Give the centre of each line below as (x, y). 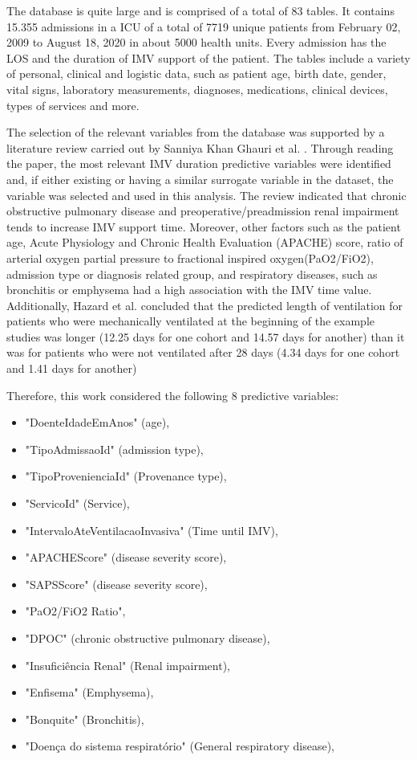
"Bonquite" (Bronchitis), (85, 719)
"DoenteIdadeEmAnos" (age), (97, 422)
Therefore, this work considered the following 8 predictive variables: (173, 395)
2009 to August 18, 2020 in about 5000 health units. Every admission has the (196, 42)
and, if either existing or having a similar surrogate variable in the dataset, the (200, 179)
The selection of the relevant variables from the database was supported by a (196, 132)
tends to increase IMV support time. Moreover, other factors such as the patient (204, 226)
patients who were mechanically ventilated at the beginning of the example (190, 321)
